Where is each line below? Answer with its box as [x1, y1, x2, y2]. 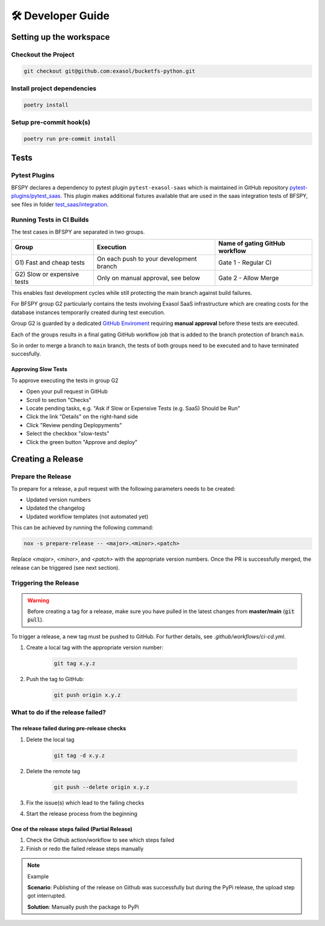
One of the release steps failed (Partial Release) [11, 825, 132, 833]
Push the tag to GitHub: [26, 676, 84, 683]
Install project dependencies [11, 84, 97, 93]
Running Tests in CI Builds [11, 215, 89, 224]
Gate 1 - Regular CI [218, 259, 272, 267]
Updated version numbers [26, 496, 91, 504]
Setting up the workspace [11, 32, 110, 42]
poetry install [23, 101, 69, 108]
